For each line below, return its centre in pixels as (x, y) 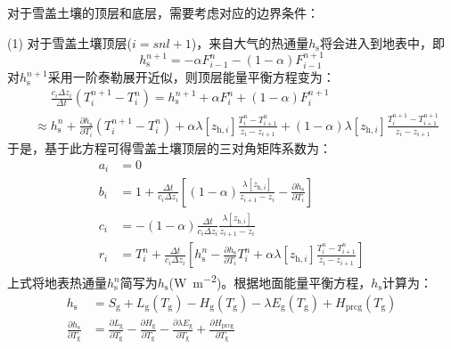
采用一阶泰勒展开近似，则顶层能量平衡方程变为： (191, 77)
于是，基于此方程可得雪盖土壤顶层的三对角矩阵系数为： (169, 148)
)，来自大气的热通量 (250, 42)
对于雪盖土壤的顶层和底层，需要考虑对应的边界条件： (163, 12)
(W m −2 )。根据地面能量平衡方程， (270, 281)
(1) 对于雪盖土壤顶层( (70, 42)
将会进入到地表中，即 (382, 42)
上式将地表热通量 (57, 283)
